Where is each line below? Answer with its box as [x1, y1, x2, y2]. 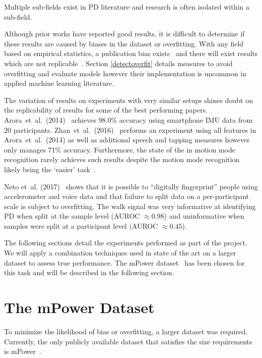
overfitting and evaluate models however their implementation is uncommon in [4, 68, 246, 78]
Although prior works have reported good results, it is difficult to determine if [4, 28, 245, 39]
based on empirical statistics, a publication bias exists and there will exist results [4, 48, 258, 59]
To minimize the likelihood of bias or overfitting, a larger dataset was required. [4, 326, 248, 336]
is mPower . [4, 346, 41, 356]
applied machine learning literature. [4, 78, 114, 88]
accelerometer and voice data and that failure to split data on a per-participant [4, 191, 249, 201]
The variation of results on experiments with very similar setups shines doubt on [4, 94, 253, 105]
